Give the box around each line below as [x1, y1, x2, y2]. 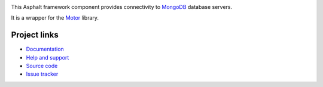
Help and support [26, 54, 69, 61]
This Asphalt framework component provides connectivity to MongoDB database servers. [11, 4, 233, 10]
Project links [11, 30, 59, 40]
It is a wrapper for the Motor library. [11, 14, 99, 21]
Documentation [26, 45, 64, 53]
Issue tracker [26, 70, 59, 77]
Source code [26, 63, 58, 70]
